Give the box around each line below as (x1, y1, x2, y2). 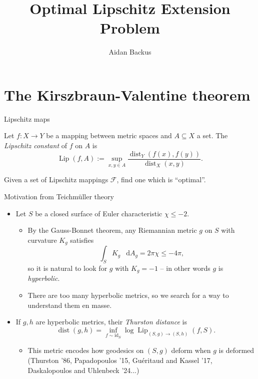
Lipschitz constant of (4, 140, 67, 151)
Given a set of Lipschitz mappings (4, 174, 108, 185)
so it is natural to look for (27, 262, 107, 273)
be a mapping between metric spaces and (46, 130, 172, 141)
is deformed (218, 345, 254, 355)
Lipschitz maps (4, 113, 50, 124)
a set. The (196, 130, 228, 141)
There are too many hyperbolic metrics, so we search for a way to (27, 289, 229, 300)
